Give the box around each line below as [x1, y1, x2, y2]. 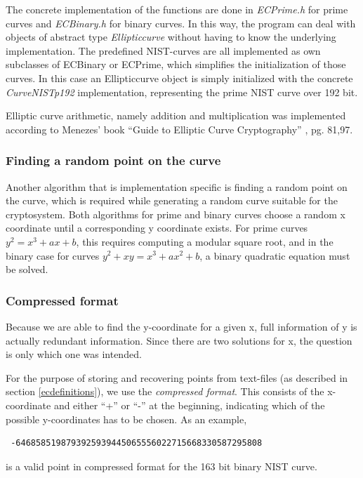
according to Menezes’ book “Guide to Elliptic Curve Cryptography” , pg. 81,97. [6, 121, 353, 136]
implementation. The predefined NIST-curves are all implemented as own [6, 43, 321, 58]
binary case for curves [6, 248, 100, 263]
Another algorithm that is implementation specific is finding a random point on [6, 179, 348, 194]
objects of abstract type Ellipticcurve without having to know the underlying [6, 29, 336, 44]
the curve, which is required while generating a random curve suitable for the [6, 193, 338, 208]
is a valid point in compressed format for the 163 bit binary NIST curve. [6, 458, 317, 473]
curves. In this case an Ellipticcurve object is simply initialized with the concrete [6, 70, 353, 85]
